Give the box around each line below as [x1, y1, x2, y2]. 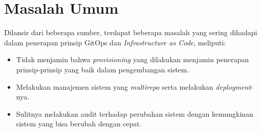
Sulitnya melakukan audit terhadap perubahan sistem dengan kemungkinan [16, 108, 253, 119]
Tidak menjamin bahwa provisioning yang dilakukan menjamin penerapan [16, 54, 249, 65]
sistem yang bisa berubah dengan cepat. [16, 118, 142, 129]
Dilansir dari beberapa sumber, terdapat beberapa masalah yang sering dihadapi [4, 27, 257, 38]
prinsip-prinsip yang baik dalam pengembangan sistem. [16, 64, 189, 74]
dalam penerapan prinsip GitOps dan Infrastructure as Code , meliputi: [4, 37, 226, 47]
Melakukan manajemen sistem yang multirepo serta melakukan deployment [16, 81, 251, 92]
